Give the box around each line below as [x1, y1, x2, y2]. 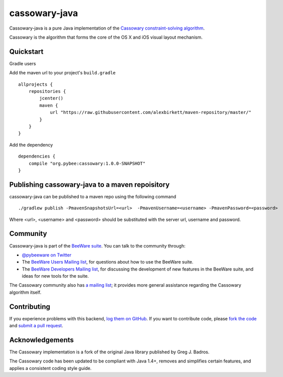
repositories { [28, 88, 66, 94]
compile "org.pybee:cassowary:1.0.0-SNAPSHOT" [28, 161, 146, 166]
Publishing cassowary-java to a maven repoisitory [9, 180, 170, 189]
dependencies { [18, 154, 56, 159]
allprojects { [18, 81, 53, 87]
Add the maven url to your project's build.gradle [9, 70, 116, 76]
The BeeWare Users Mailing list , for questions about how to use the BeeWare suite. [22, 259, 194, 265]
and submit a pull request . [9, 323, 63, 329]
